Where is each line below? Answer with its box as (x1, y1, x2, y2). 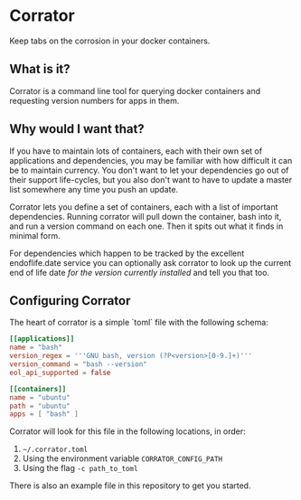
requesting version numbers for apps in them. (9, 95, 180, 106)
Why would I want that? (9, 121, 145, 137)
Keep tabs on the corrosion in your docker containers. (9, 35, 211, 46)
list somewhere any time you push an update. (9, 184, 179, 194)
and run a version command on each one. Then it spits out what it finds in (9, 221, 284, 231)
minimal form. (9, 230, 61, 241)
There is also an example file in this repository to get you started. (9, 480, 251, 491)
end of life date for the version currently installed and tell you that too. (9, 267, 269, 278)
